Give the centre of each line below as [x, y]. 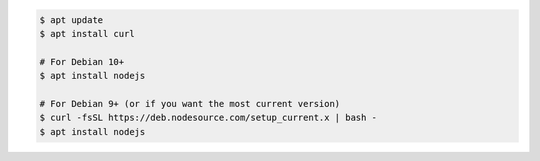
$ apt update [71, 19]
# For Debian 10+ [82, 61]
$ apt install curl [87, 33]
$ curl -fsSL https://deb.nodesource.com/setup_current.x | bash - [208, 118]
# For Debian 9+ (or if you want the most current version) [190, 103]
